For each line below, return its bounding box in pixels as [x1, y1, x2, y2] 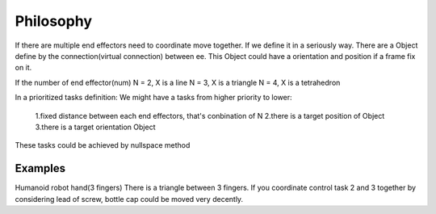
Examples [15, 162, 66, 175]
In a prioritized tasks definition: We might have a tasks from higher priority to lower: [15, 93, 292, 103]
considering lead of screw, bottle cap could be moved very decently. [15, 194, 244, 204]
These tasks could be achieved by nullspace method [15, 141, 191, 150]
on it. [15, 63, 32, 73]
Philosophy [15, 12, 93, 30]
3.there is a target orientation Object [35, 122, 156, 132]
